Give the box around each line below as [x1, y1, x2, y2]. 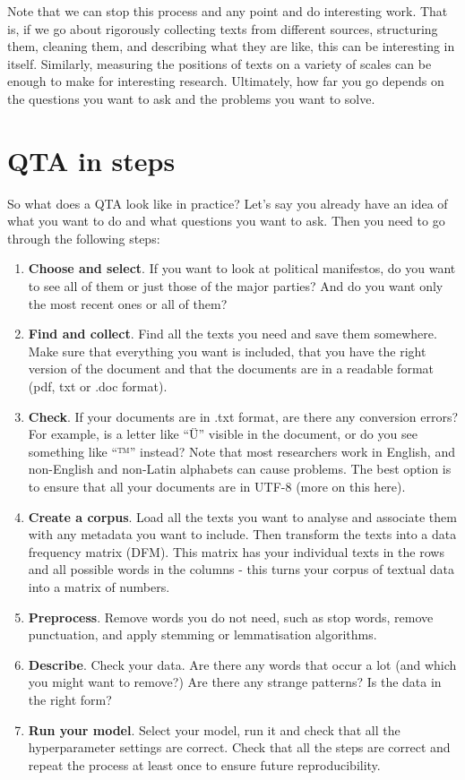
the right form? [28, 690, 112, 708]
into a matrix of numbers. [28, 577, 170, 596]
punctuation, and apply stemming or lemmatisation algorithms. [28, 625, 377, 644]
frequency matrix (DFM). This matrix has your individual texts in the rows [28, 542, 444, 561]
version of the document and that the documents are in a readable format [28, 359, 434, 378]
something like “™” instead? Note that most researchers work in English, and [28, 441, 455, 460]
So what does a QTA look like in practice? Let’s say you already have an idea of [7, 193, 448, 212]
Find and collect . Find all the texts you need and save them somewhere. [28, 324, 437, 343]
